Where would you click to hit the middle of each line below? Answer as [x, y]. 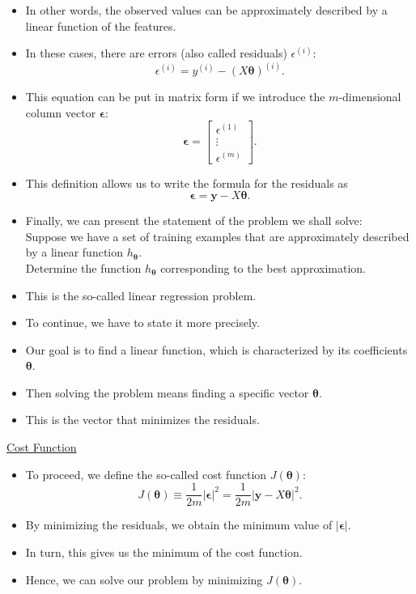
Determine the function [83, 267]
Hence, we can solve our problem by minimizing [144, 579]
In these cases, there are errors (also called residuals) [156, 53]
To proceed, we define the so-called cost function [146, 474]
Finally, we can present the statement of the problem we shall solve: [194, 221]
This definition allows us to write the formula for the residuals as [187, 182]
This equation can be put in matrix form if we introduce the [175, 97]
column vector [61, 112]
